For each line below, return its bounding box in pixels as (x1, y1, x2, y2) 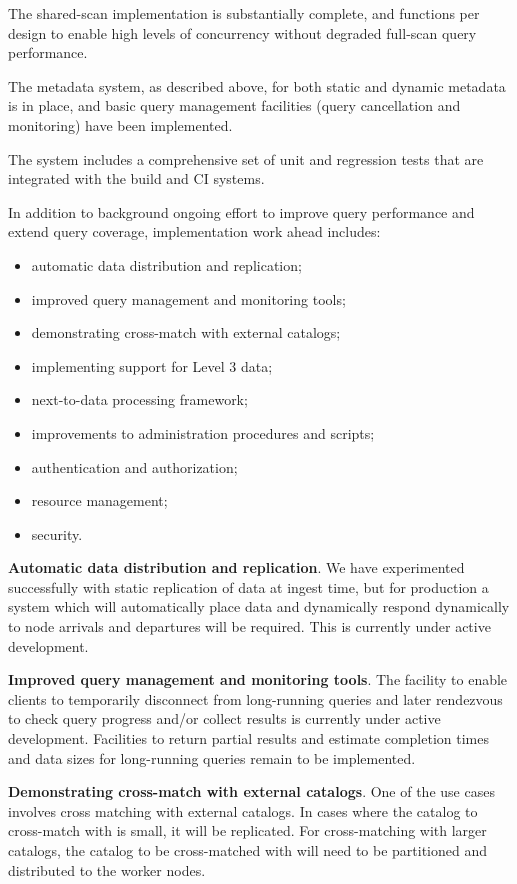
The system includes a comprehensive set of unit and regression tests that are (8, 148, 484, 169)
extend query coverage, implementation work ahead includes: (8, 221, 381, 242)
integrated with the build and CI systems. (8, 168, 265, 189)
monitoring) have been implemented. (8, 114, 233, 135)
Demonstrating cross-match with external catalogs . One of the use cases (8, 781, 495, 802)
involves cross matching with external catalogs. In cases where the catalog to (8, 800, 478, 821)
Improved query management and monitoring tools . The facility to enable (8, 669, 508, 690)
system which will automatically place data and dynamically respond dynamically (8, 596, 510, 617)
